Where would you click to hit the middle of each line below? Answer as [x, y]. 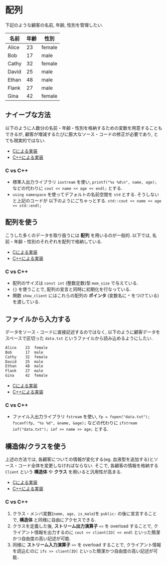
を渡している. [26, 302]
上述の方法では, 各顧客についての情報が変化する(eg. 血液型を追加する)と [80, 459]
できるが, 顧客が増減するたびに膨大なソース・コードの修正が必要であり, [79, 134]
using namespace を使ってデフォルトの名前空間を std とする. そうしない [86, 195]
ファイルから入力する [38, 319]
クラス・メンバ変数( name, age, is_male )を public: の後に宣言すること [84, 513]
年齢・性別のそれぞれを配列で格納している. [58, 241]
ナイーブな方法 [28, 115]
